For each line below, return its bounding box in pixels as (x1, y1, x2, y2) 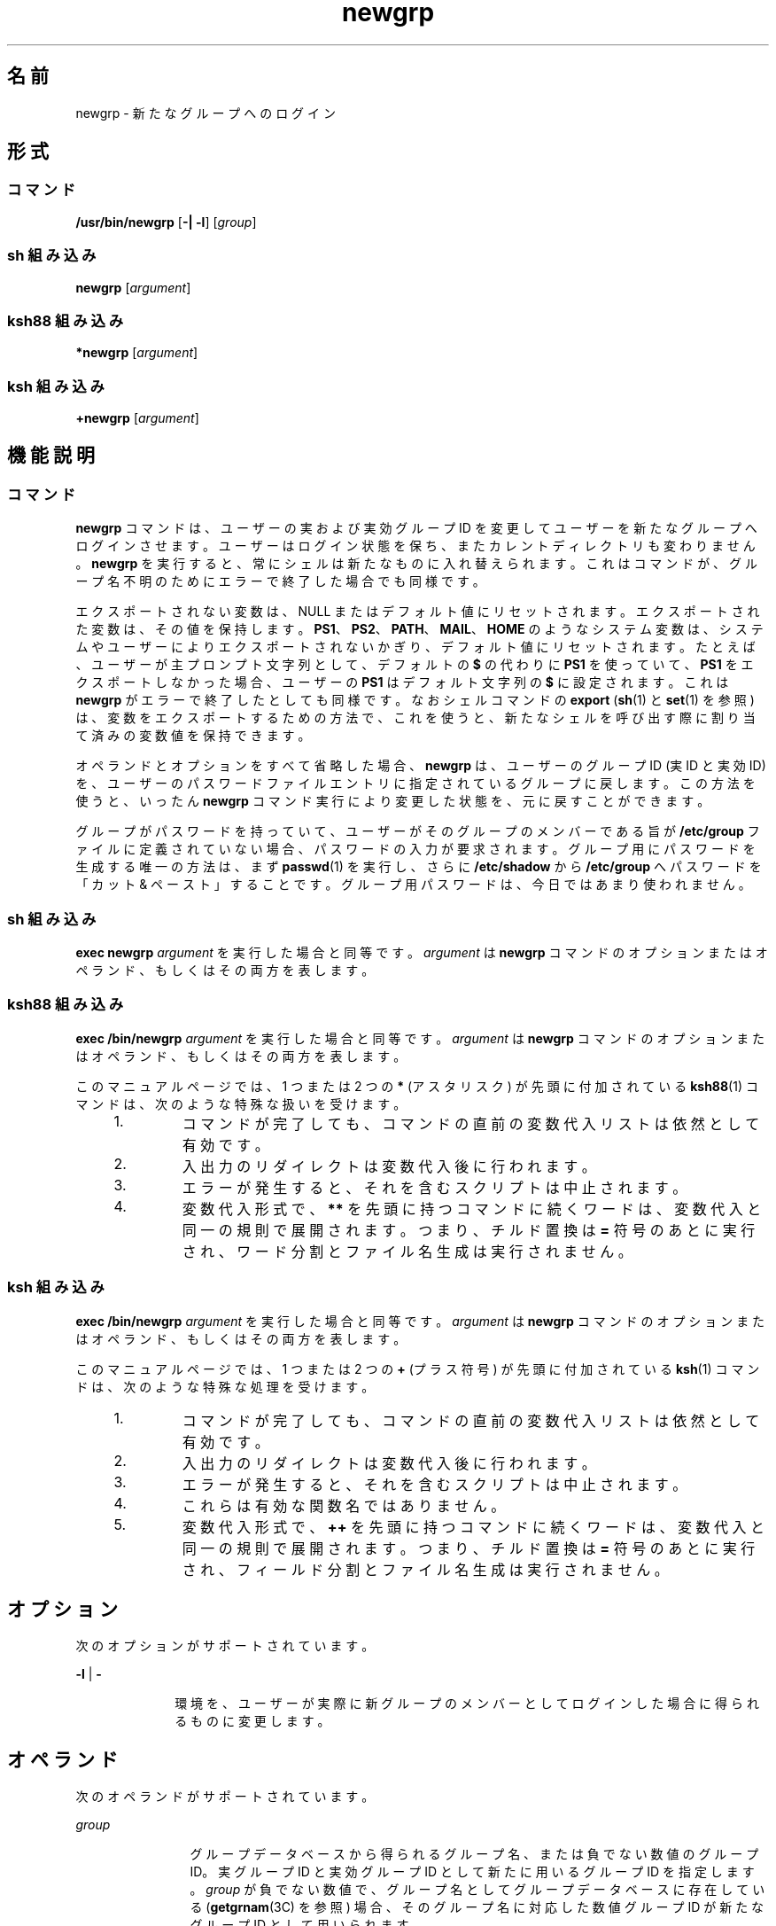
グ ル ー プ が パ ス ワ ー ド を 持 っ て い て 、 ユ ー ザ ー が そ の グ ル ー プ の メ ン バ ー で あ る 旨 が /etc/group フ (75, 823, 760, 839)
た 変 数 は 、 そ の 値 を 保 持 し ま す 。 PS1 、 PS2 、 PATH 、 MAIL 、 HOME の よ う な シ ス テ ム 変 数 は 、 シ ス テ (75, 621, 764, 637)
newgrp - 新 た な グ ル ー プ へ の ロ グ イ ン (75, 105, 336, 121)
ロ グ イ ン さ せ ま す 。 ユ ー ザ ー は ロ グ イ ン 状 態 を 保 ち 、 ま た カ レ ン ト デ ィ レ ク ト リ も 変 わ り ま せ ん (75, 538, 756, 554)
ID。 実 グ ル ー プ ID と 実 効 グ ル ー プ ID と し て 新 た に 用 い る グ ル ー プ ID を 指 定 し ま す (190, 1864, 755, 1880)
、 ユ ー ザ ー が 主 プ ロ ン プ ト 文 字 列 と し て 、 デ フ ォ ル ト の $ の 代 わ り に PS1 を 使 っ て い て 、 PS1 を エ (75, 657, 754, 673)
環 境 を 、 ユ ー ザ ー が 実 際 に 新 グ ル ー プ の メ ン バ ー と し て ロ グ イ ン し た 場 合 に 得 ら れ (175, 1696, 759, 1712)
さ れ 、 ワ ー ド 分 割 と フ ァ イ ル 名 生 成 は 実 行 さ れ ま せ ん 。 (182, 1242, 632, 1260)
